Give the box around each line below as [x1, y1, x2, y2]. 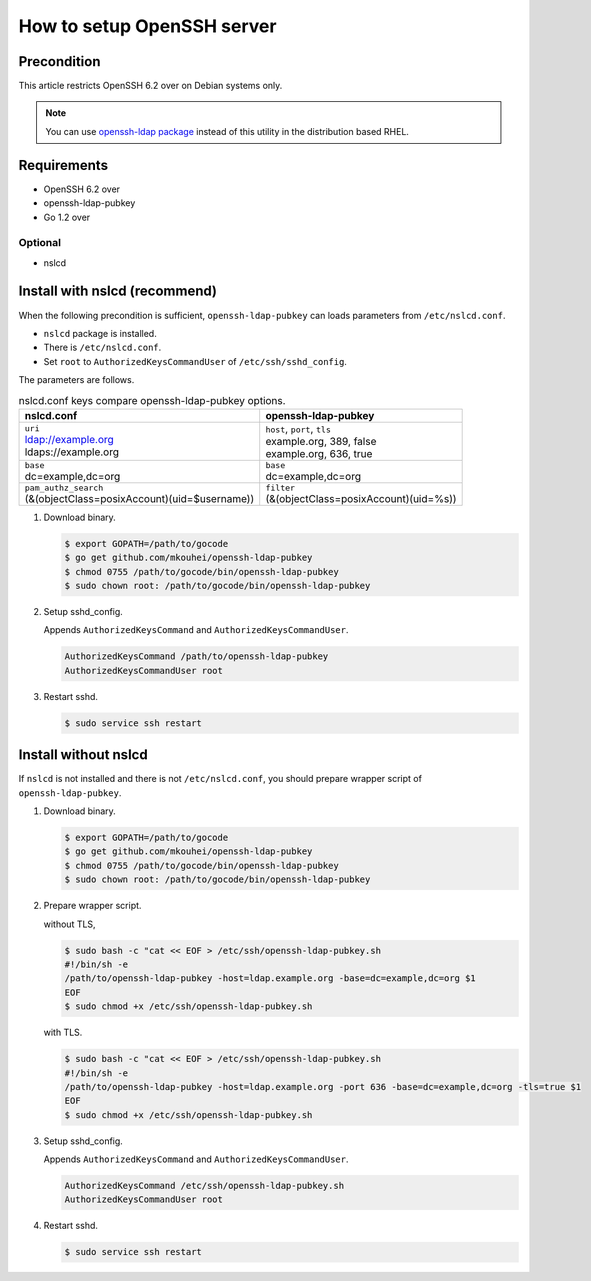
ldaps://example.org [24, 445, 120, 459]
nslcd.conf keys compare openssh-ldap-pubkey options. [18, 393, 286, 407]
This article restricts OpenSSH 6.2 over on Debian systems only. [18, 80, 283, 92]
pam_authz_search [24, 482, 104, 493]
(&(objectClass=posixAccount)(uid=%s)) [265, 491, 457, 505]
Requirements [18, 156, 109, 174]
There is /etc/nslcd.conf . [43, 341, 162, 354]
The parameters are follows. [18, 374, 135, 386]
